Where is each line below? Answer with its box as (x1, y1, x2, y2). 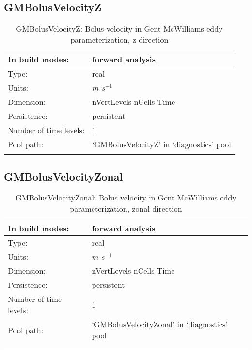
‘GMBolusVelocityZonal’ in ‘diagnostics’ (92, 318, 228, 330)
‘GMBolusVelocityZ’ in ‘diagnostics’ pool (92, 138, 231, 150)
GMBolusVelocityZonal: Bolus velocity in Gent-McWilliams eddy (16, 192, 236, 203)
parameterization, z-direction (70, 34, 169, 46)
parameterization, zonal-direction (70, 203, 182, 215)
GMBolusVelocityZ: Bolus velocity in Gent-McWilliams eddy (16, 23, 223, 34)
